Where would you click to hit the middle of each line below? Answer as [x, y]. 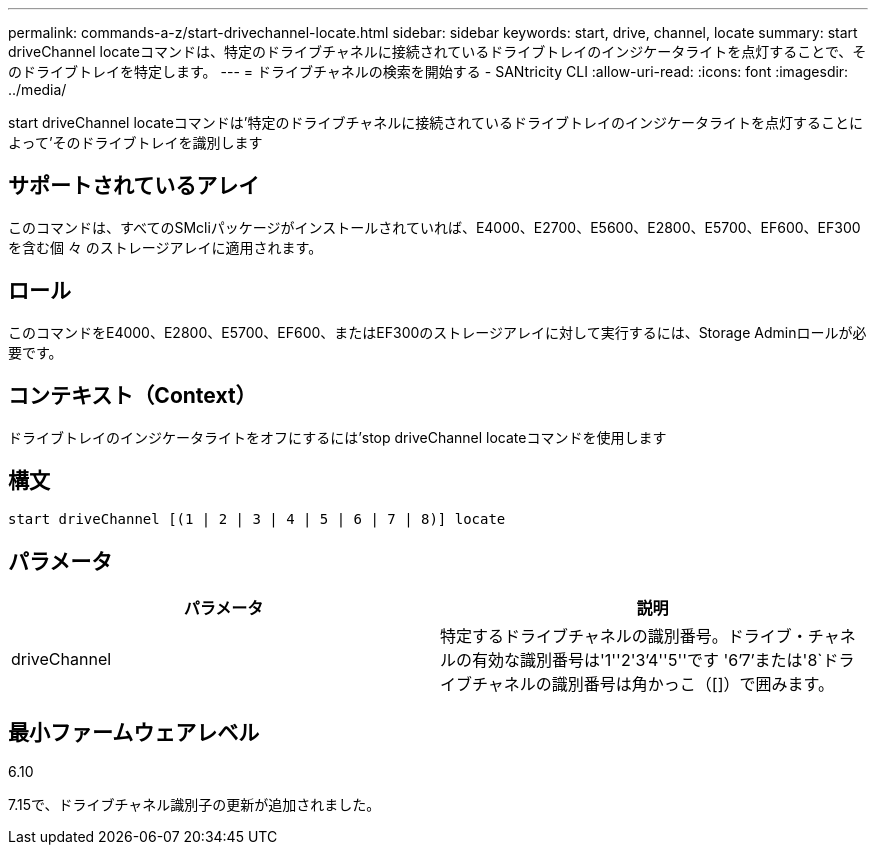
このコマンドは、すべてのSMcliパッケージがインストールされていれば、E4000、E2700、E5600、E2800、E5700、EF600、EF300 [434, 227]
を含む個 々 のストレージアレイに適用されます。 [165, 247]
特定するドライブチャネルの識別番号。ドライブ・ [624, 636]
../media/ [37, 89]
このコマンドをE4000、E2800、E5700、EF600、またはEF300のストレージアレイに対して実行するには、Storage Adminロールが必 [437, 332]
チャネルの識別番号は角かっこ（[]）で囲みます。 [653, 684]
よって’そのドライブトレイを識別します [135, 142]
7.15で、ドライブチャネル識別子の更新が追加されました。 [194, 805]
